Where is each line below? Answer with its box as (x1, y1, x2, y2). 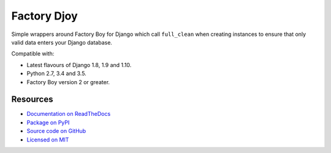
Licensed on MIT (26, 136, 69, 143)
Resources (11, 94, 53, 105)
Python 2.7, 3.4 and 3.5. (26, 70, 87, 77)
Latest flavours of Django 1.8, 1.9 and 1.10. (26, 61, 132, 68)
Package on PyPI (26, 119, 70, 126)
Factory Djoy (11, 9, 78, 23)
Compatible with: (11, 50, 55, 57)
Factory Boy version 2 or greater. (26, 78, 110, 85)
